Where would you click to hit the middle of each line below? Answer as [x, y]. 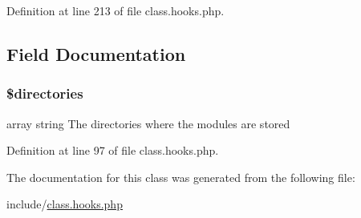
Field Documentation [96, 53]
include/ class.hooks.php [65, 204]
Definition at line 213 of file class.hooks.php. [116, 10]
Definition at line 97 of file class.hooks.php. [113, 150]
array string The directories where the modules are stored [148, 123]
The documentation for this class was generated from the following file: [181, 177]
